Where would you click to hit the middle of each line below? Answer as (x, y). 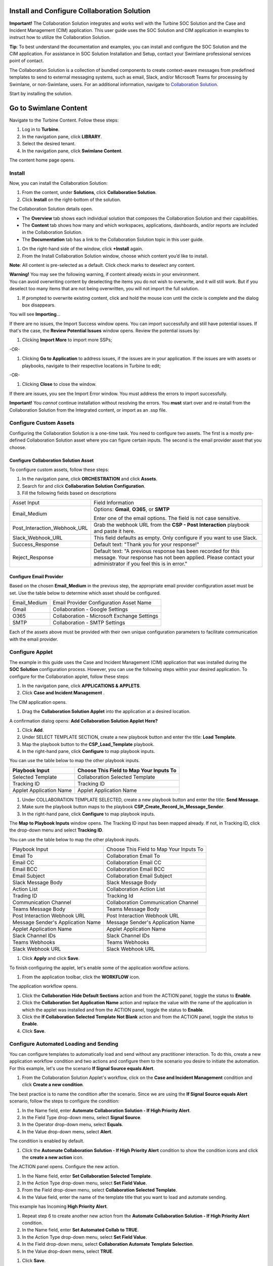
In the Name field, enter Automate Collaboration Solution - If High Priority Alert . (106, 1110)
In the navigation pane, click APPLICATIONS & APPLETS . (81, 686)
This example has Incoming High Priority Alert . (59, 1206)
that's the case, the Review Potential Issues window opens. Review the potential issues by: (105, 331)
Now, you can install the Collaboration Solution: (59, 183)
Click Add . (33, 730)
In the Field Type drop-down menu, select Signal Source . (82, 1117)
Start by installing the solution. (41, 94)
